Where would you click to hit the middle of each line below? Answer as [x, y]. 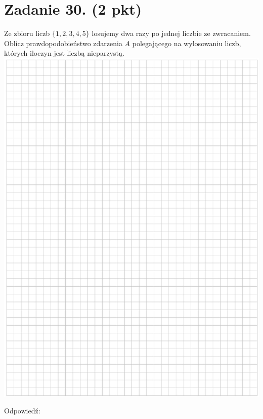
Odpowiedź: [22, 411]
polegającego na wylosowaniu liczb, [187, 43]
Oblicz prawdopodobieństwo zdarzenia [63, 43]
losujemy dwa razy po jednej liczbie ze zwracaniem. [171, 33]
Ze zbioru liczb [27, 33]
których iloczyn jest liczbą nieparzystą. [64, 53]
